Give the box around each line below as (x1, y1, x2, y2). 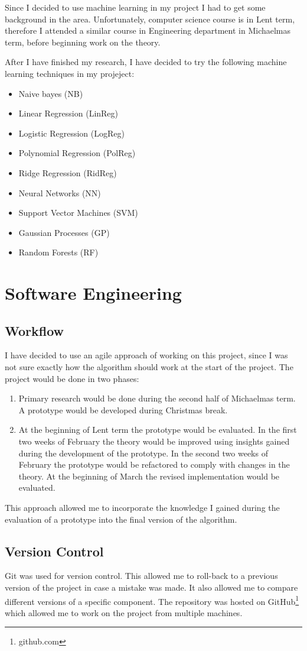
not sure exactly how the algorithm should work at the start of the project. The (5, 361, 293, 373)
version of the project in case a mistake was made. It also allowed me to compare (5, 581, 298, 593)
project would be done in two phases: (5, 372, 139, 384)
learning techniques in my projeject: (5, 67, 135, 79)
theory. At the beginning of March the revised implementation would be (18, 469, 280, 482)
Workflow (5, 321, 64, 339)
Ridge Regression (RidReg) (18, 166, 117, 179)
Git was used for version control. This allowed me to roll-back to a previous (5, 569, 278, 582)
